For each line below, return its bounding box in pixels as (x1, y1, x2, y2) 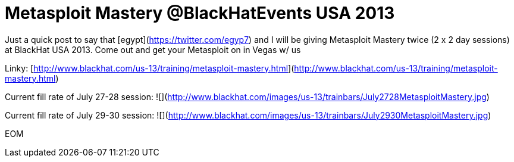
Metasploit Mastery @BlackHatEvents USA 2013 (5, 3, 395, 23)
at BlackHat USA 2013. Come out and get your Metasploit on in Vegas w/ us (5, 44, 301, 55)
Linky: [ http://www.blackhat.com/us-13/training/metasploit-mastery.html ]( (5, 63, 294, 73)
